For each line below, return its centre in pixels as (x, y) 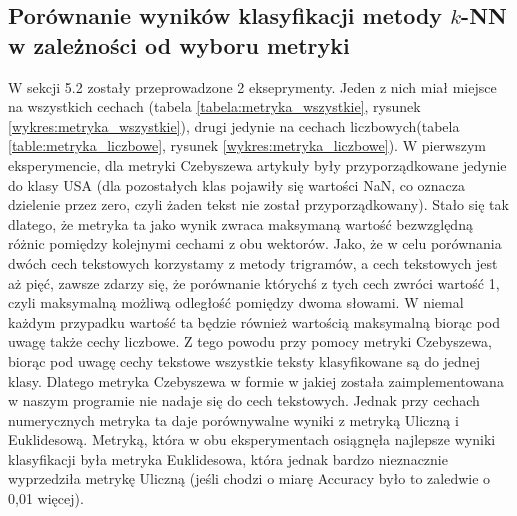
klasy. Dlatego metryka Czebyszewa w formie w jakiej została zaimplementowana (256, 380)
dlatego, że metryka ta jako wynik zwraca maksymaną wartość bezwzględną (240, 223)
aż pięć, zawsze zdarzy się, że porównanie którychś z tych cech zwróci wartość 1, (254, 282)
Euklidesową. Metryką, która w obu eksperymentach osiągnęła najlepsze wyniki (252, 439)
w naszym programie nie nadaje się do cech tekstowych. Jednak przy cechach (244, 400)
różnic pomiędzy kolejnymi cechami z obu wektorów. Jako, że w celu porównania (255, 243)
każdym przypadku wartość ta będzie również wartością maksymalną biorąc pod (254, 321)
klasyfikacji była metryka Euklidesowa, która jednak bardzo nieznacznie (228, 458)
